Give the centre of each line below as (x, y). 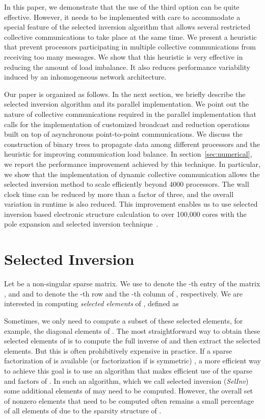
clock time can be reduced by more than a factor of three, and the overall (119, 194)
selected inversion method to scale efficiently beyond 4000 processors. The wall (127, 184)
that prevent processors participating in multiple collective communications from (130, 47)
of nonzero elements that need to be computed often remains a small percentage (129, 400)
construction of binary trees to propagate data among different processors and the (132, 144)
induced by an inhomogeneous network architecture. (85, 77)
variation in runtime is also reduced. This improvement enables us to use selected (131, 204)
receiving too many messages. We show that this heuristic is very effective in (124, 56)
